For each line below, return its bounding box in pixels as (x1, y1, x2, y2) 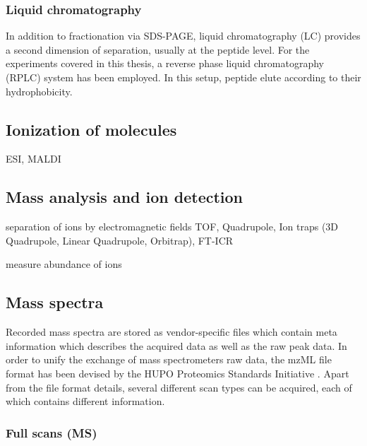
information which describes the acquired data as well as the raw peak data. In (6, 338, 347, 353)
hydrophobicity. (6, 83, 73, 98)
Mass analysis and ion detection (6, 186, 243, 208)
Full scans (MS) (6, 423, 97, 441)
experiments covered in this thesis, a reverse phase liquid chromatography (6, 56, 325, 71)
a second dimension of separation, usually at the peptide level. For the (6, 42, 310, 57)
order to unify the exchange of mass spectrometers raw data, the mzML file (6, 352, 332, 367)
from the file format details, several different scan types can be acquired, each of (6, 380, 352, 394)
